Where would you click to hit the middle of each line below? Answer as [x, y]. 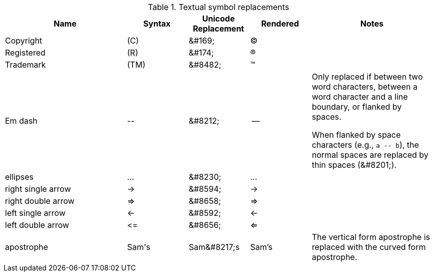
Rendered [280, 24]
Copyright [24, 41]
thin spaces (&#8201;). [354, 165]
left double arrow [37, 225]
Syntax [157, 24]
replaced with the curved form [369, 247]
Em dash [21, 121]
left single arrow [35, 213]
